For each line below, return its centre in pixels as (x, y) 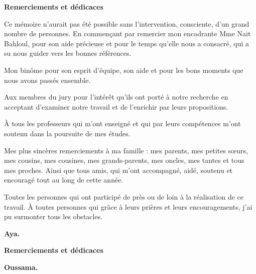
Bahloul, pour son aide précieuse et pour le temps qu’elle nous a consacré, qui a (126, 43)
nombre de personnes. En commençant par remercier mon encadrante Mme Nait (127, 33)
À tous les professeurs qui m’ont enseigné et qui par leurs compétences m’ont (122, 123)
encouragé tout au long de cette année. (64, 180)
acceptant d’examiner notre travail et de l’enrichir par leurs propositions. (116, 106)
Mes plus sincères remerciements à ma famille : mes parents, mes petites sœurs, (126, 150)
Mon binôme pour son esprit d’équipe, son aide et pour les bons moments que (124, 70)
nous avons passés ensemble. (47, 80)
